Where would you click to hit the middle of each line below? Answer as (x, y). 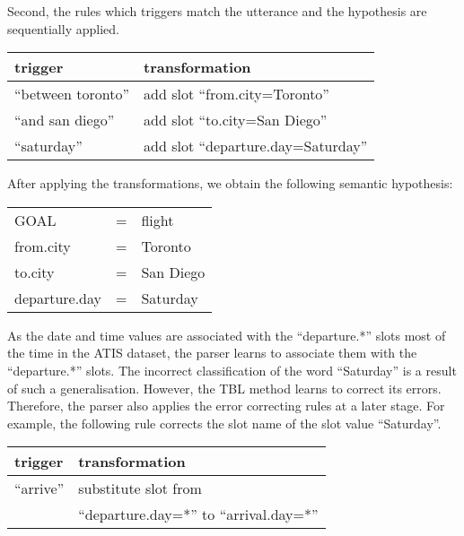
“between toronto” (72, 94)
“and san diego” (65, 120)
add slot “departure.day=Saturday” (256, 146)
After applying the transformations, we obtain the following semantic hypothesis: (230, 183)
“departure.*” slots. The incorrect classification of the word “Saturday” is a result (232, 370)
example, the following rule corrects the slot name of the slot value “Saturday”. (224, 423)
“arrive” (39, 488)
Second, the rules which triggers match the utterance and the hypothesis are (217, 11)
